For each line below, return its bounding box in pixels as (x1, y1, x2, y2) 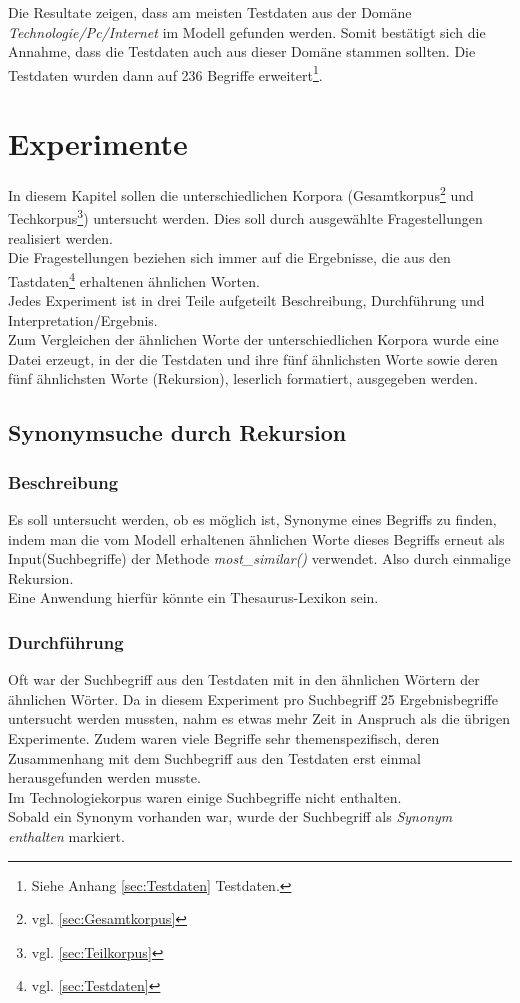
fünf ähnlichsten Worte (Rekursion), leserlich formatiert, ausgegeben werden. (8, 368, 478, 389)
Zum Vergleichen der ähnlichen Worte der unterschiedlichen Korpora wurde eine (8, 329, 499, 350)
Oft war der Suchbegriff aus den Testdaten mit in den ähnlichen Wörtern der (8, 669, 480, 690)
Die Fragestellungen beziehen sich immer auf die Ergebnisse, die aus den (8, 247, 451, 268)
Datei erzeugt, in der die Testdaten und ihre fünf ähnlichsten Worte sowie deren (8, 348, 498, 369)
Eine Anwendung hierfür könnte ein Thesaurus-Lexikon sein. (8, 587, 379, 608)
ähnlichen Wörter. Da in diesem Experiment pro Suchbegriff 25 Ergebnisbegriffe (8, 688, 498, 709)
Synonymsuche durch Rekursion (8, 417, 347, 448)
